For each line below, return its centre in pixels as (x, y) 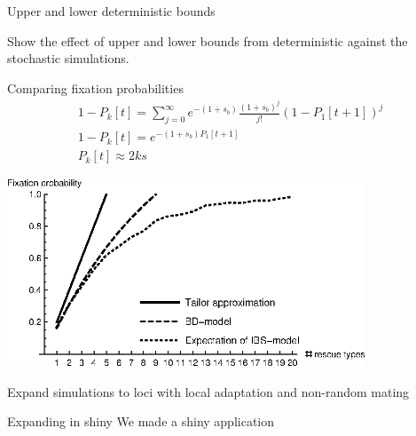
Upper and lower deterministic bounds (111, 11)
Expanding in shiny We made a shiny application (141, 421)
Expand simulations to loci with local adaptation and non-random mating (208, 391)
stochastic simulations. (68, 58)
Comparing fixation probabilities (95, 87)
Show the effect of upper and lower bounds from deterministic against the (208, 40)
